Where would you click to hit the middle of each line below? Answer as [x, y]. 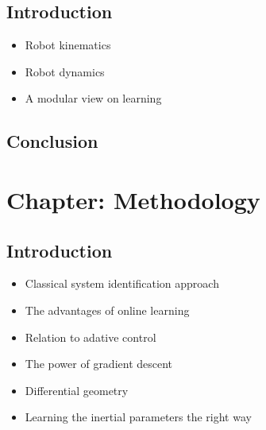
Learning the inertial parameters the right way [138, 417]
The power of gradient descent [99, 364]
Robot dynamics [65, 71]
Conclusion [52, 141]
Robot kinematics [68, 45]
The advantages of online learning [107, 310]
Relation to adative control [91, 337]
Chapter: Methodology [133, 199]
